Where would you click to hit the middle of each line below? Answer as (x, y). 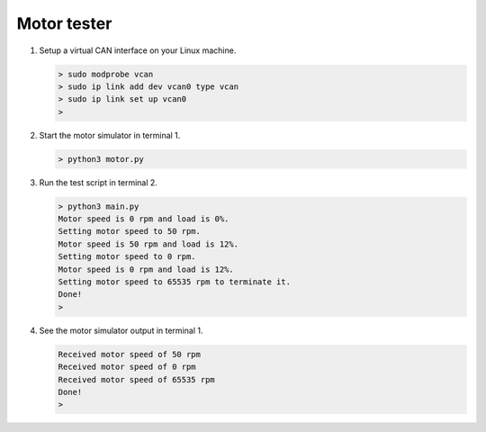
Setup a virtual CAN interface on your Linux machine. (138, 50)
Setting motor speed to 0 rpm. (127, 257)
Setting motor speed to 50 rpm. (130, 231)
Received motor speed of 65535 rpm (136, 379)
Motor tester (64, 23)
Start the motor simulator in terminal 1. (110, 135)
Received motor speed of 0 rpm (127, 367)
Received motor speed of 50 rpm (130, 354)
